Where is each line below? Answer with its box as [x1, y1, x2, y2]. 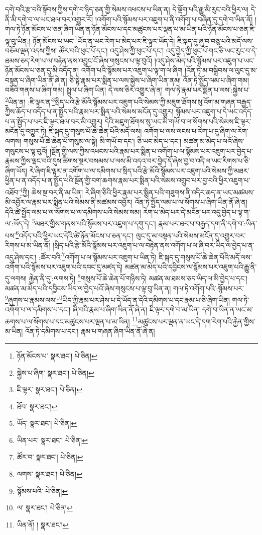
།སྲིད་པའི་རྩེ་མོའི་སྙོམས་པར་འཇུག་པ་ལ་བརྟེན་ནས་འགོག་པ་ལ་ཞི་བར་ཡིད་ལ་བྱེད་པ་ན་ [53, 239, 254, 250]
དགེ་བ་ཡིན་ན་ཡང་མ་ [202, 304, 253, 315]
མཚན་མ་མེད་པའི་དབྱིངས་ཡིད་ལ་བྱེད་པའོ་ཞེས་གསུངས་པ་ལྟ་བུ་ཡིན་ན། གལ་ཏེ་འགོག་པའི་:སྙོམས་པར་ [5, 283, 244, 293]
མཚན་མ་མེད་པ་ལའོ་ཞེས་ [183, 136, 244, 146]
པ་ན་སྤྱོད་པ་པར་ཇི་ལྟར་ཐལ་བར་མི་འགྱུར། [5, 116, 103, 126]
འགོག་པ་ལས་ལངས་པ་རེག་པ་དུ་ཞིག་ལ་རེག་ [144, 126, 248, 136]
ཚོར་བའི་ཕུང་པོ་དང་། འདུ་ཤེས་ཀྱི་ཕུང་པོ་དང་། [59, 45, 164, 56]
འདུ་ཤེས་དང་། [5, 251, 37, 262]
